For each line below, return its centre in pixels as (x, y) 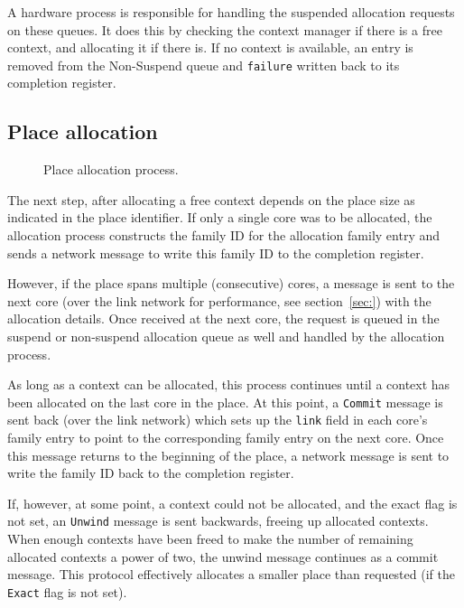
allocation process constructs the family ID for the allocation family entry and (224, 235)
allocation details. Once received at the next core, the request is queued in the (223, 318)
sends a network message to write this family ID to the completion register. (216, 253)
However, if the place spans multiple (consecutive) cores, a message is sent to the (231, 283)
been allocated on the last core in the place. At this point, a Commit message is (225, 402)
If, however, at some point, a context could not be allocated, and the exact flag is (232, 503)
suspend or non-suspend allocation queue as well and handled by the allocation (226, 336)
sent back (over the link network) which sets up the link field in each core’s (218, 420)
